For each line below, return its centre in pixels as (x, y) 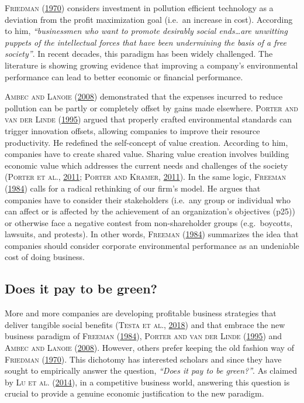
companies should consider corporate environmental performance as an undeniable (152, 245)
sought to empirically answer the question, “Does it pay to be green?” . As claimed (151, 370)
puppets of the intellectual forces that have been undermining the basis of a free (146, 42)
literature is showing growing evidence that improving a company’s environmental (151, 65)
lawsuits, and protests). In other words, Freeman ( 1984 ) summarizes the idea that (152, 234)
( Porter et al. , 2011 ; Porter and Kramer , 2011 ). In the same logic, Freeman (146, 177)
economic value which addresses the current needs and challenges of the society (146, 165)
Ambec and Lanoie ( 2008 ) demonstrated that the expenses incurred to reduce (144, 96)
